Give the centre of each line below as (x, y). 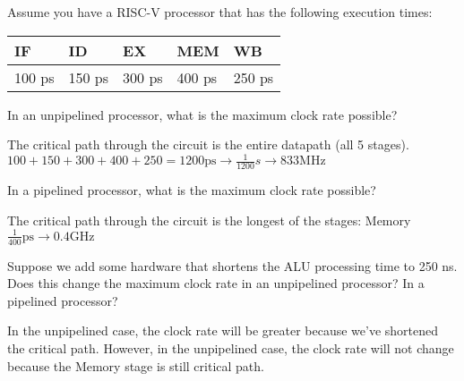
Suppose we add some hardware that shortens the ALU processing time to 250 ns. (232, 265)
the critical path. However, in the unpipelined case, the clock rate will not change (231, 348)
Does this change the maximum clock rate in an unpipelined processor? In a (216, 283)
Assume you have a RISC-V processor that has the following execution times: (220, 12)
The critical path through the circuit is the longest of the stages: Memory (209, 220)
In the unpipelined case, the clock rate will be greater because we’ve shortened (223, 330)
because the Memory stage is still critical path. (136, 365)
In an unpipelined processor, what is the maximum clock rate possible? (202, 114)
